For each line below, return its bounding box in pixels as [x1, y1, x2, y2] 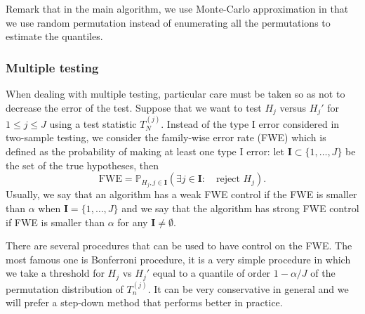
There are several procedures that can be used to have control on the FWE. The [6, 238, 352, 253]
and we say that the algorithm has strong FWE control [121, 200, 359, 215]
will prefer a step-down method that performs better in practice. [6, 295, 283, 310]
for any [117, 214, 148, 229]
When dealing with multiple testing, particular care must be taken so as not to [6, 86, 345, 100]
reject [216, 174, 240, 185]
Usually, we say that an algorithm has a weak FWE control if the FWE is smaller [6, 187, 357, 202]
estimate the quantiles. [6, 29, 103, 44]
